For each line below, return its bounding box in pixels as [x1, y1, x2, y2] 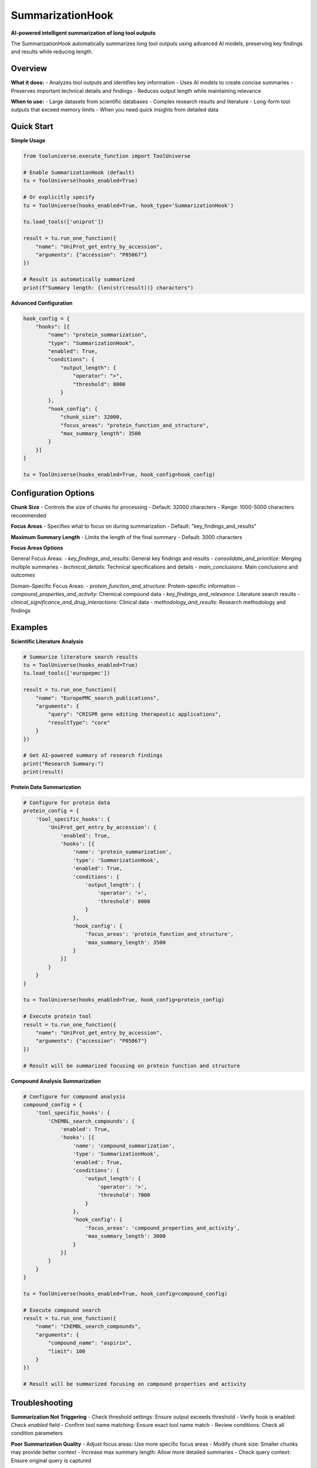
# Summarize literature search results [23, 654, 138, 660]
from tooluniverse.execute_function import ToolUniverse [23, 153, 191, 160]
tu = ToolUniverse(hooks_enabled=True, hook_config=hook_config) [23, 471, 215, 478]
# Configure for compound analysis [23, 1093, 126, 1100]
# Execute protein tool [23, 1013, 92, 1020]
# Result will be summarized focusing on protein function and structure [23, 1062, 240, 1069]
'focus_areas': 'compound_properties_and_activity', [85, 1224, 240, 1231]
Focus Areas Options [11, 544, 63, 551]
